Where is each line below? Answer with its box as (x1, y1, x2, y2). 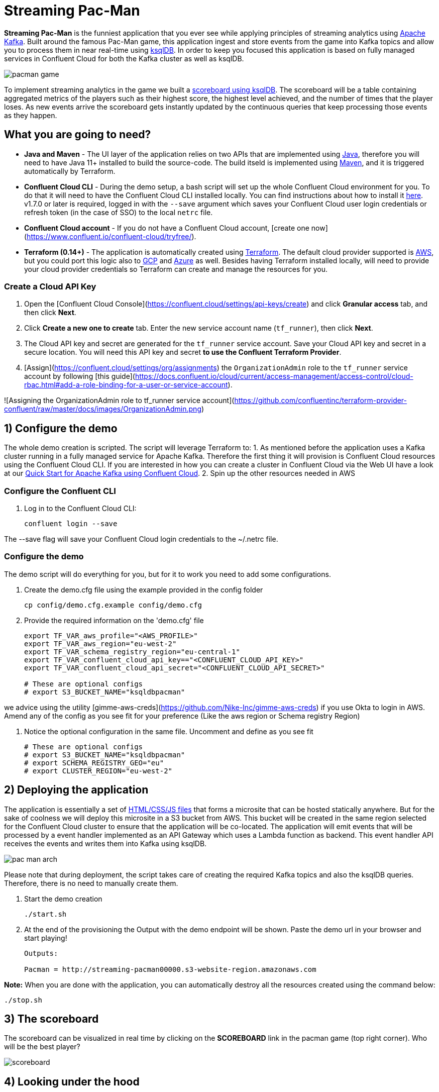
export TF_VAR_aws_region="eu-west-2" (24, 639, 177, 648)
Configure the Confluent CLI (4, 485, 116, 496)
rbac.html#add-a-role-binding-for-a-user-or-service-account (24, 380, 228, 389)
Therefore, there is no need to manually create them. (4, 878, 178, 887)
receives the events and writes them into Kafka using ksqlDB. (4, 839, 207, 848)
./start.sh (24, 910, 67, 918)
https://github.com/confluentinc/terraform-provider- (234, 396, 407, 405)
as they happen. (4, 111, 57, 120)
